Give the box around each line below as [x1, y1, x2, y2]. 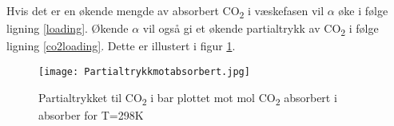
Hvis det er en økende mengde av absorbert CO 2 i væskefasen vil [6, 2, 324, 21]
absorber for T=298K [38, 106, 144, 123]
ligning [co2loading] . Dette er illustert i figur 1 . [6, 37, 236, 54]
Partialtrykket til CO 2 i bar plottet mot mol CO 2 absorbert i [38, 89, 337, 108]
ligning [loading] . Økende [6, 20, 129, 37]
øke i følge [338, 2, 388, 18]
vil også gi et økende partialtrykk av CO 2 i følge [142, 20, 379, 38]
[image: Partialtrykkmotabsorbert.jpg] [38, 65, 250, 77]
